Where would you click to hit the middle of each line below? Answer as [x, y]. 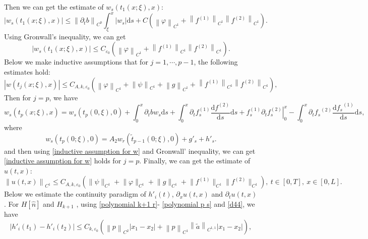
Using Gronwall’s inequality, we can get [65, 36]
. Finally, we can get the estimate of [195, 161]
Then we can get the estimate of [54, 7]
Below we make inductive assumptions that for [76, 62]
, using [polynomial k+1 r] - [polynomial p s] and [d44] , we [166, 203]
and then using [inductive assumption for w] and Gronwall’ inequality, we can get [130, 151]
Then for [18, 97]
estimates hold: [27, 72]
